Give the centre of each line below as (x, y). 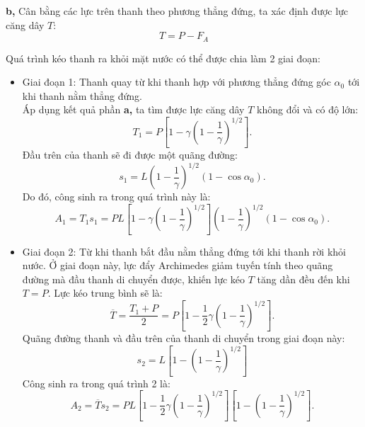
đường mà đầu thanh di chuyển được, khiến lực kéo (134, 279)
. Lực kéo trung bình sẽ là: (105, 293)
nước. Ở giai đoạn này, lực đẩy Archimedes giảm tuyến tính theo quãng (178, 265)
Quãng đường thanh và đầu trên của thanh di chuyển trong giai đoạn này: (184, 338)
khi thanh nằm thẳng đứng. (82, 95)
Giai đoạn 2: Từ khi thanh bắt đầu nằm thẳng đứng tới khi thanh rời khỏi (184, 251)
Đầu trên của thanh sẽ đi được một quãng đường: (130, 155)
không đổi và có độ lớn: (308, 109)
